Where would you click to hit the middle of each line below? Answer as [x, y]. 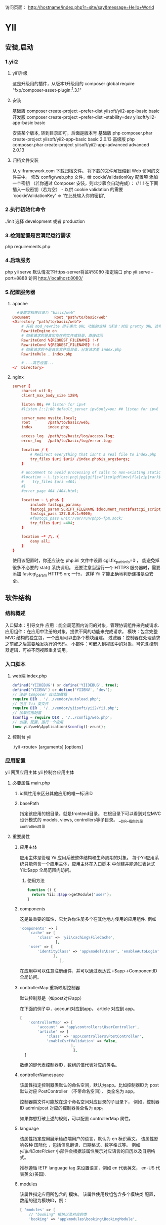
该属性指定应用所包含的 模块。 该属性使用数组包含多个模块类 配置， [89, 1194]
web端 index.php [29, 676]
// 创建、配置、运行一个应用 [38, 722]
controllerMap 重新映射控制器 [50, 987]
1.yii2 [12, 62]
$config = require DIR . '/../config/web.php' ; [62, 718]
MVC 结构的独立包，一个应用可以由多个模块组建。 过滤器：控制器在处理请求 [83, 637]
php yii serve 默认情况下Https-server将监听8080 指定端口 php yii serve [78, 272]
